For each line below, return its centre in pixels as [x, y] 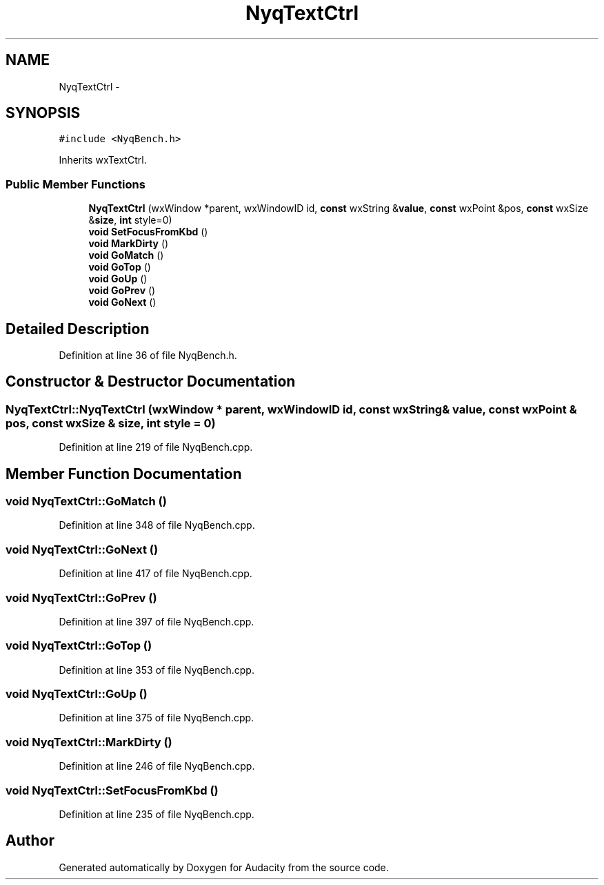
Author [30, 841]
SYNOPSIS [43, 113]
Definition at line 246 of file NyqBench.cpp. [157, 766]
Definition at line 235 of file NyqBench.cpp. [157, 814]
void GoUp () [118, 279]
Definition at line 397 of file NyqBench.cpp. [157, 621]
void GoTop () [120, 267]
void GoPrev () [122, 291]
